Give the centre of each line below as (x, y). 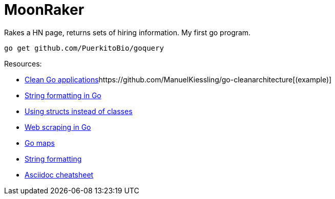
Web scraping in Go (58, 127)
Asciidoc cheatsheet (59, 174)
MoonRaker (44, 10)
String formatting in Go (63, 95)
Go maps (40, 143)
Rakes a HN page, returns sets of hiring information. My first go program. (128, 32)
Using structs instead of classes (79, 111)
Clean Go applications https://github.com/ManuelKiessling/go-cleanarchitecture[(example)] (178, 79)
